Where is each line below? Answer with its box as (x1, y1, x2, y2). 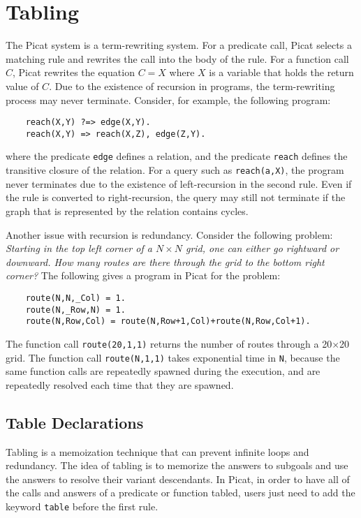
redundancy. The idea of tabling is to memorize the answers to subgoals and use (6, 458, 348, 473)
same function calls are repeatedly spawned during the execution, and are (6, 364, 321, 378)
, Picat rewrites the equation (13, 65, 135, 80)
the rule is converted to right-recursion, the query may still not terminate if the (6, 190, 346, 205)
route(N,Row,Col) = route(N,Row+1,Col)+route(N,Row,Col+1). (25, 316, 311, 327)
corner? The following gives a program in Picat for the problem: (6, 268, 281, 283)
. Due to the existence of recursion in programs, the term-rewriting (49, 78, 335, 93)
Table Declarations (6, 411, 144, 433)
